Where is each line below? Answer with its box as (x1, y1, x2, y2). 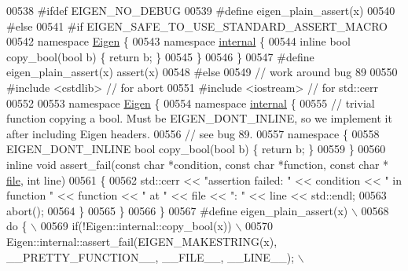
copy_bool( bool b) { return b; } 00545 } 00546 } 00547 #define (6, 48, 314, 64)
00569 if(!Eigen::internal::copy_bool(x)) (40, 218, 232, 234)
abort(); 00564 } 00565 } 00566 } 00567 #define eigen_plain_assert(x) (6, 202, 348, 218)
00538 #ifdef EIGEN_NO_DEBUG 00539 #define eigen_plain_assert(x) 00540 (6, 2, 395, 18)
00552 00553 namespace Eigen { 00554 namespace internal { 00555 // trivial (6, 94, 375, 111)
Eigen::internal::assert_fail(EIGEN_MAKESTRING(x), (6, 233, 278, 249)
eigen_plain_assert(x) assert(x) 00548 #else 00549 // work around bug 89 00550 (6, 64, 398, 80)
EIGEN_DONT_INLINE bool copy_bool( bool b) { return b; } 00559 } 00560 (6, 141, 386, 157)
